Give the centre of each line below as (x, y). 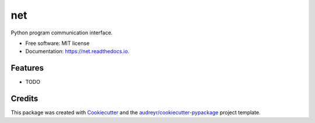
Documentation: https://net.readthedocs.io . (77, 51)
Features (27, 68)
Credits (24, 99)
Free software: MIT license (57, 43)
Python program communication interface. (62, 33)
